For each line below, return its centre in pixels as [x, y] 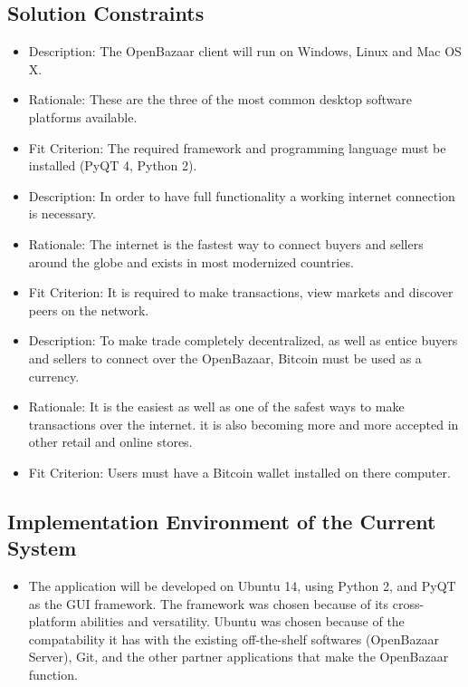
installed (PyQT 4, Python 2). [113, 165]
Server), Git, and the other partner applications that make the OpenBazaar [239, 657]
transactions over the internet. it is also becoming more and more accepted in [244, 424]
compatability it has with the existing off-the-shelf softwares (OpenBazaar [234, 639]
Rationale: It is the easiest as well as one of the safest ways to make [216, 406]
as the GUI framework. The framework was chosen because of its [209, 603]
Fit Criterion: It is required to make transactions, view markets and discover [241, 292]
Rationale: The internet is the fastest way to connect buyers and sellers [226, 243]
